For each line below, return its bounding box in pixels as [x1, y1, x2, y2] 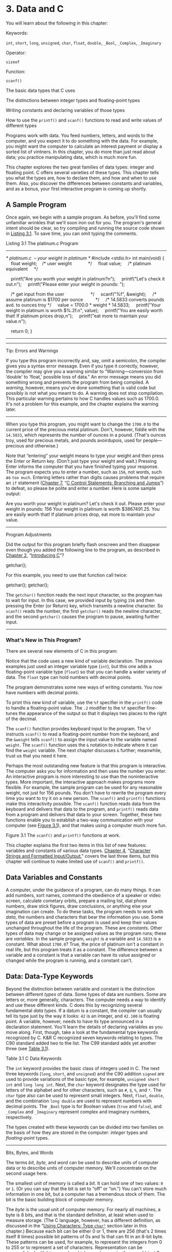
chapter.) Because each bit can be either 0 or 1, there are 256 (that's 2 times [6, 1228, 166, 1234]
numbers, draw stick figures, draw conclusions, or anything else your [6, 903, 152, 909]
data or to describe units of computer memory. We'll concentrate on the [6, 1165, 157, 1171]
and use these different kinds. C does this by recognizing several [6, 1002, 142, 1008]
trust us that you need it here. [6, 753, 68, 759]
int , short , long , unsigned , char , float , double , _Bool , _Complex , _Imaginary [6, 39, 162, 46]
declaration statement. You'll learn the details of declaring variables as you [6, 1024, 163, 1030]
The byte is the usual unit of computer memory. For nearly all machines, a [6, 1206, 161, 1212]
